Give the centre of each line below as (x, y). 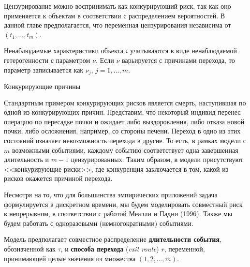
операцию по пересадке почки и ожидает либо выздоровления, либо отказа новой (124, 121)
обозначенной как (30, 248)
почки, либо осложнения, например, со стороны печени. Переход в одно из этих (122, 131)
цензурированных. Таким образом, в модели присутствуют (157, 159)
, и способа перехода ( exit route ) (110, 248)
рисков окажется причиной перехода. (58, 178)
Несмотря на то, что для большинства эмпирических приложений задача (111, 194)
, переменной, (184, 248)
